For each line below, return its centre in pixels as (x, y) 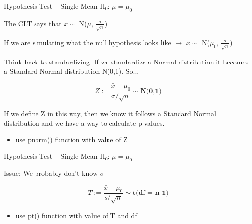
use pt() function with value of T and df (76, 215)
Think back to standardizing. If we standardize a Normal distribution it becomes (126, 61)
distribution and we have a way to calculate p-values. (84, 123)
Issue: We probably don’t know (51, 173)
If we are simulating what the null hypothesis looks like (88, 42)
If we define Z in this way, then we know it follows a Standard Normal (110, 113)
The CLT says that (33, 23)
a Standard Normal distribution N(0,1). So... (72, 71)
